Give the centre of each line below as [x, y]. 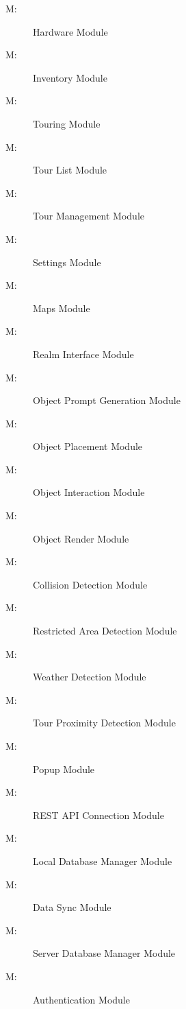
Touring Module [67, 123]
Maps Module [62, 308]
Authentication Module [81, 999]
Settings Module [67, 262]
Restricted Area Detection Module [105, 631]
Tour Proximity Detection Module [104, 723]
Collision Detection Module [90, 584]
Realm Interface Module [83, 354]
